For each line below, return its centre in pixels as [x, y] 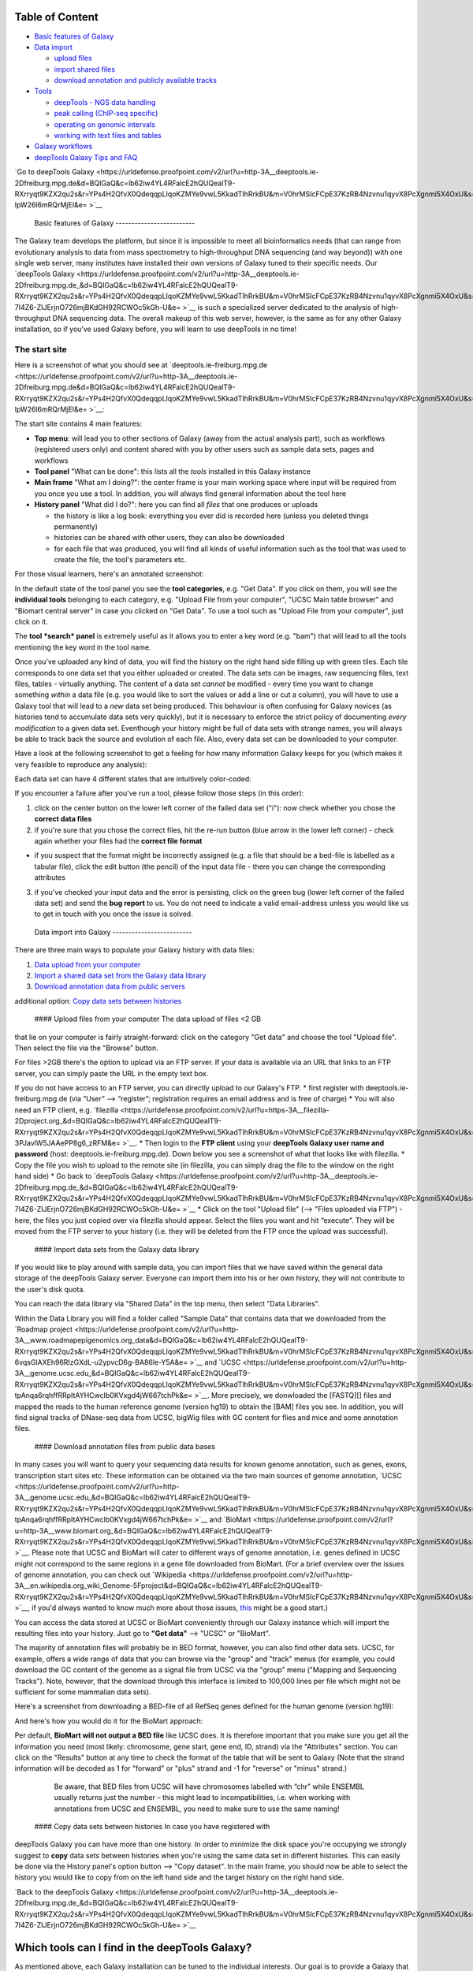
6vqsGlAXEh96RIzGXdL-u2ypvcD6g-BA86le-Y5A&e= [101, 1362]
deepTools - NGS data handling [105, 102]
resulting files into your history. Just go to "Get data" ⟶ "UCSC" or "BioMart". [143, 1634]
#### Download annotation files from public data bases [125, 1446]
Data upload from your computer [88, 964]
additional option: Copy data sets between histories [98, 1000]
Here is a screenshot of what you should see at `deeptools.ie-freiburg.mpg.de [141, 365]
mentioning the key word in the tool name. [83, 647]
